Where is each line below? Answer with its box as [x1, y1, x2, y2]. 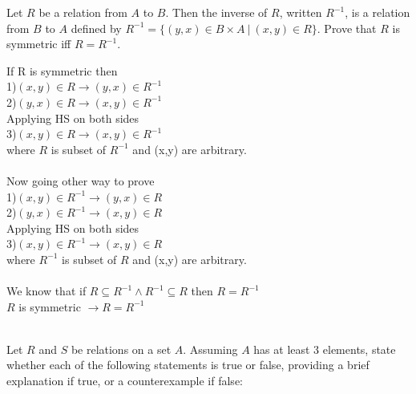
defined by [71, 19, 122, 36]
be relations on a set [71, 340, 172, 357]
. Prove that [317, 19, 377, 36]
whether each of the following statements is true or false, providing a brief [6, 356, 370, 373]
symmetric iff [6, 35, 71, 52]
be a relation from [38, 4, 127, 20]
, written [279, 4, 322, 20]
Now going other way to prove [6, 172, 155, 189]
